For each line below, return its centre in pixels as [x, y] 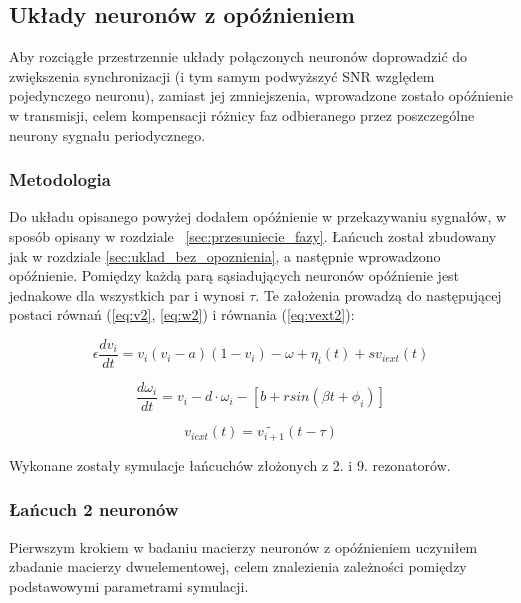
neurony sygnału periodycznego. [107, 134]
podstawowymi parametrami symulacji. [129, 585]
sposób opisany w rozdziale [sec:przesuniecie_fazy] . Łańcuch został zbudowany [253, 235]
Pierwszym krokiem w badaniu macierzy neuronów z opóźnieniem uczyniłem [243, 546]
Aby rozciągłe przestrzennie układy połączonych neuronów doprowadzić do [238, 56]
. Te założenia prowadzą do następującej [378, 294]
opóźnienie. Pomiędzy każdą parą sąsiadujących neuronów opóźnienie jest [234, 275]
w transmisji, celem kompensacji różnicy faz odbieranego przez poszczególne [242, 114]
